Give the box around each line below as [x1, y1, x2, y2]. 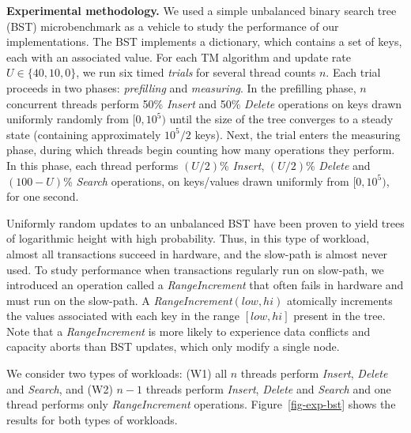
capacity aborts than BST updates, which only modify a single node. [6, 338, 340, 355]
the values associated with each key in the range [6, 307, 240, 324]
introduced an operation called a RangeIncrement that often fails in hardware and [6, 277, 404, 293]
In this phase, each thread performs [6, 156, 179, 173]
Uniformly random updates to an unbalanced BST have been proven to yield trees [6, 214, 405, 231]
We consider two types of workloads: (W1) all [6, 365, 228, 382]
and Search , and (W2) [6, 380, 113, 397]
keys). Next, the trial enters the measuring [194, 126, 401, 142]
